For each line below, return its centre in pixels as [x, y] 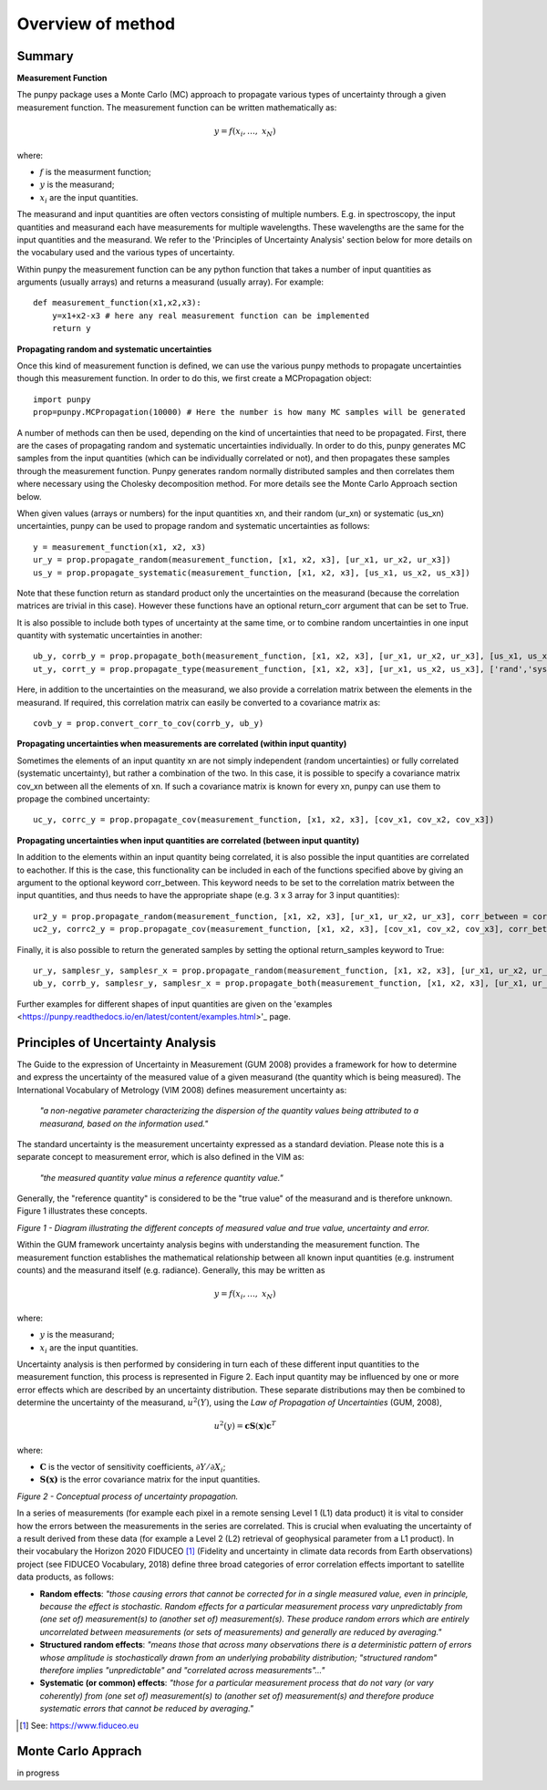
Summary [45, 56]
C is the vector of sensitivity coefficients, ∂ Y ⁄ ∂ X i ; [133, 1468]
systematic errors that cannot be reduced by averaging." [147, 1709]
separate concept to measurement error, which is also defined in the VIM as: [160, 1157]
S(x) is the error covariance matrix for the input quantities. [150, 1480]
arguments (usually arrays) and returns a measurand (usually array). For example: [170, 282]
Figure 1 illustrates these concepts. [82, 1211]
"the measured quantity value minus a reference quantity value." [162, 1177]
